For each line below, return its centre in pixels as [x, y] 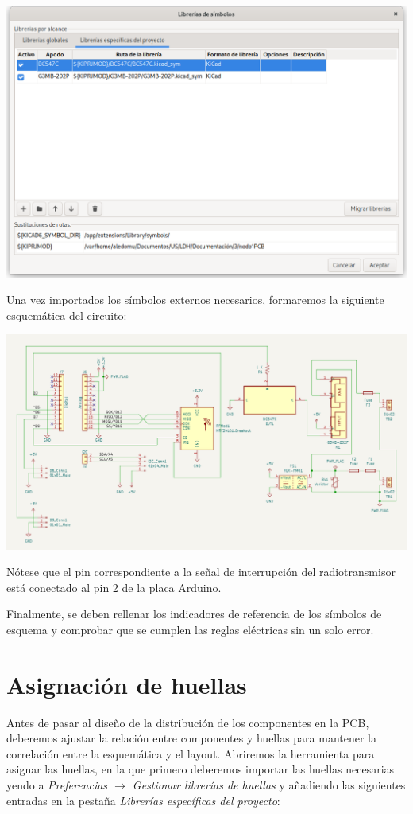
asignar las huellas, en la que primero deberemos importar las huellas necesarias [201, 769]
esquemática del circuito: [67, 315]
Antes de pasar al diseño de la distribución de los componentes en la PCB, [188, 722]
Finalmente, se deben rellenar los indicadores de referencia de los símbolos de [194, 614]
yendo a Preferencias [57, 785]
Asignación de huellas [127, 684]
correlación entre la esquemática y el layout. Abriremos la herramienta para [191, 753]
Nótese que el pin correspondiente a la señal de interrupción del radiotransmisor [201, 572]
